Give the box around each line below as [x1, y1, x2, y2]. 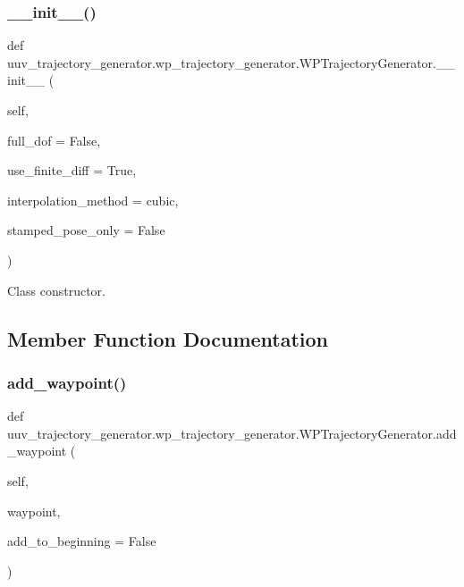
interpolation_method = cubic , [7, 190, 179, 209]
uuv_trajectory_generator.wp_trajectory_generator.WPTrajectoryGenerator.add [7, 423, 457, 442]
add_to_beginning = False [7, 532, 156, 550]
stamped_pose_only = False [7, 221, 165, 239]
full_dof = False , [7, 130, 101, 149]
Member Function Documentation [7, 324, 329, 352]
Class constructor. [7, 281, 105, 299]
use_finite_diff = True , [7, 161, 137, 180]
